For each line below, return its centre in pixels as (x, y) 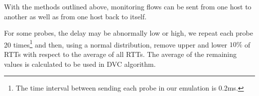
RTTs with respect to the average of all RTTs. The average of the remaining (120, 54)
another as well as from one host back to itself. (75, 16)
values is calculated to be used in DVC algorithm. (80, 64)
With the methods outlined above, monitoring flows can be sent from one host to (128, 6)
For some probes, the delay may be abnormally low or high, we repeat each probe (129, 33)
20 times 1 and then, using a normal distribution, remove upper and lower (116, 44)
